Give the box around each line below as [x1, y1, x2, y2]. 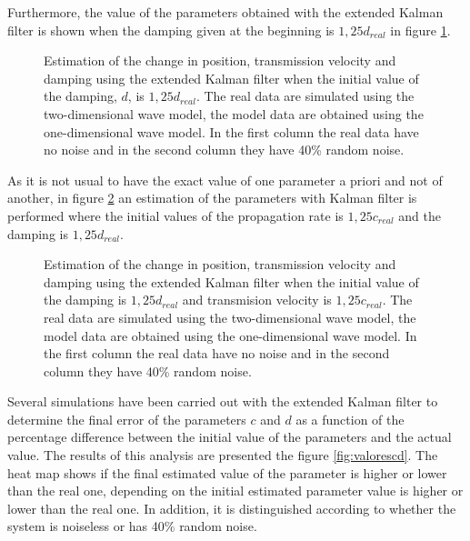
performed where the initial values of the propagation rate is [7, 205, 344, 225]
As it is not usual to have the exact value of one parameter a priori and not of [7, 170, 443, 189]
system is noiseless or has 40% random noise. [7, 516, 257, 536]
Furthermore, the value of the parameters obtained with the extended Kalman [7, 3, 444, 21]
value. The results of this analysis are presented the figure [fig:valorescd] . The [7, 446, 438, 465]
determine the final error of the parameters [7, 409, 246, 428]
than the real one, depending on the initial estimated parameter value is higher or [7, 481, 464, 500]
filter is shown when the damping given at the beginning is [7, 20, 335, 39]
